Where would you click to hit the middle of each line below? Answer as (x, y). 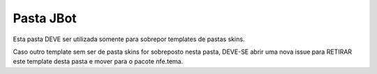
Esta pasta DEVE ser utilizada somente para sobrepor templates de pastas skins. (129, 39)
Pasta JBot (45, 18)
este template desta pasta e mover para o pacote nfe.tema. (98, 61)
